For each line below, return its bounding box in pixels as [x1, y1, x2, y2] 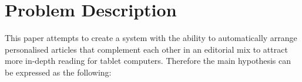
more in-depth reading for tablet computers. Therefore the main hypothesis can [5, 54, 291, 67]
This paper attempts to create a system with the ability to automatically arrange [5, 32, 297, 44]
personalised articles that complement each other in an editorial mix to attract [5, 43, 288, 55]
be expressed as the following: [5, 66, 112, 78]
